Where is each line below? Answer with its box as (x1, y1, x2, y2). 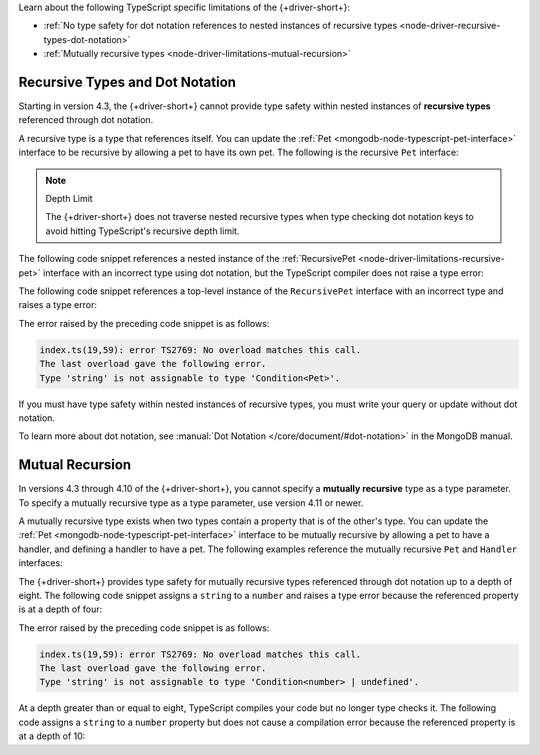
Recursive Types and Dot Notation (18, 73, 237, 90)
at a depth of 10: (18, 730, 86, 742)
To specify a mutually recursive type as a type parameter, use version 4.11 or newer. (18, 496, 364, 509)
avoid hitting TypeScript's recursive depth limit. (45, 225, 240, 237)
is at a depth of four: (18, 603, 103, 615)
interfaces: (18, 557, 64, 569)
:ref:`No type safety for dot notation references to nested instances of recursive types (43, 20, 398, 32)
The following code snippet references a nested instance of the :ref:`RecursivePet (18, 253, 356, 265)
